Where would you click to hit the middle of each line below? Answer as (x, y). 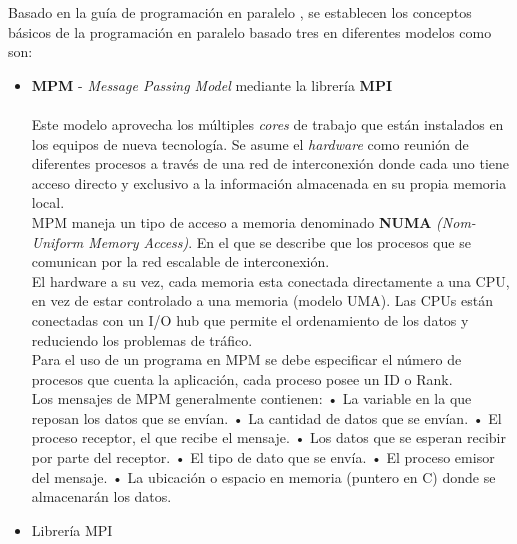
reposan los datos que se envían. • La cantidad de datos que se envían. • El (266, 417)
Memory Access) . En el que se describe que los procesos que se (279, 241)
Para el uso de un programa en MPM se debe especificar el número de (246, 359)
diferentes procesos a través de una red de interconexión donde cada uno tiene (270, 163)
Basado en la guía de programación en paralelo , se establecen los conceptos (240, 12)
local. (48, 202)
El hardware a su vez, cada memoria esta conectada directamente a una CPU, (270, 280)
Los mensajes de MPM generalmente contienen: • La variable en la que (251, 398)
